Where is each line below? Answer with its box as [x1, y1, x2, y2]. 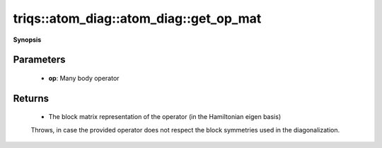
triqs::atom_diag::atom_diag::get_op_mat [13, 11, 262, 26]
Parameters [13, 54, 66, 66]
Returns [13, 92, 50, 104]
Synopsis [13, 35, 42, 44]
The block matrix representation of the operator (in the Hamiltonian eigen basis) [48, 113, 282, 121]
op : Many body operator [48, 74, 120, 82]
